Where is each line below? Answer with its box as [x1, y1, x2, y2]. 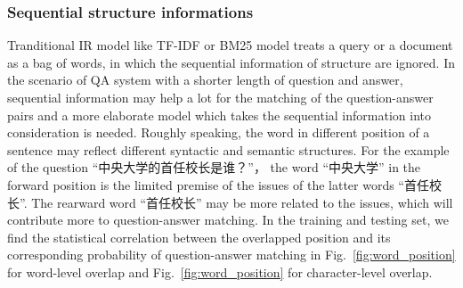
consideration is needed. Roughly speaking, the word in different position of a [7, 123, 430, 142]
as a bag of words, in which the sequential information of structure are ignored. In [7, 53, 456, 71]
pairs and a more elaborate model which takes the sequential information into [7, 105, 431, 124]
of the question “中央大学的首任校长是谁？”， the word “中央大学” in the [7, 158, 421, 177]
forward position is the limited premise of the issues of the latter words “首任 [7, 175, 429, 193]
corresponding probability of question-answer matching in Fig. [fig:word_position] [7, 245, 456, 264]
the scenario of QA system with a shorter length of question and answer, [7, 70, 403, 89]
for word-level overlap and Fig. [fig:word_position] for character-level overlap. [7, 262, 433, 281]
